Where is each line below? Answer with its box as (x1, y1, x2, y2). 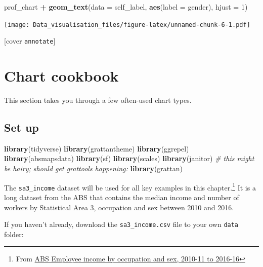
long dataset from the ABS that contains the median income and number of (4, 192, 239, 202)
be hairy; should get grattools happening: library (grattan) (4, 163, 183, 174)
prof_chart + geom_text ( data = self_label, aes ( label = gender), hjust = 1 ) (4, 2, 248, 12)
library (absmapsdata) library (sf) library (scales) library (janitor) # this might (4, 153, 254, 164)
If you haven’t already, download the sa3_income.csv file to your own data (4, 219, 239, 230)
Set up (4, 120, 39, 135)
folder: (4, 228, 24, 239)
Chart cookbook (4, 65, 119, 86)
